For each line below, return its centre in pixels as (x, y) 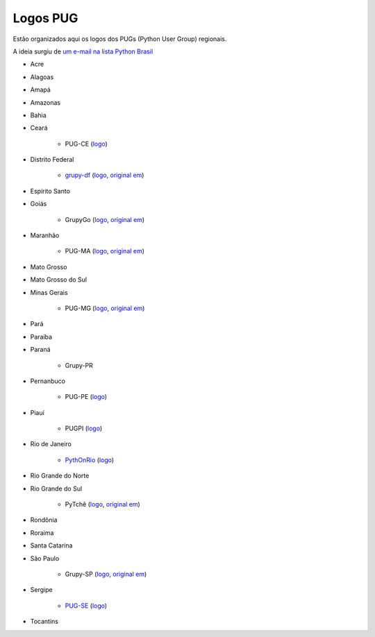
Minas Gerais (49, 292)
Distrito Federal (52, 160)
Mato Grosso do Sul (58, 280)
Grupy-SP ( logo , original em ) (106, 574)
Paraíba (41, 337)
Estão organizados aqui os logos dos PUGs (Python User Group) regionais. (120, 39)
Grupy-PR (79, 365)
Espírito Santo (50, 191)
